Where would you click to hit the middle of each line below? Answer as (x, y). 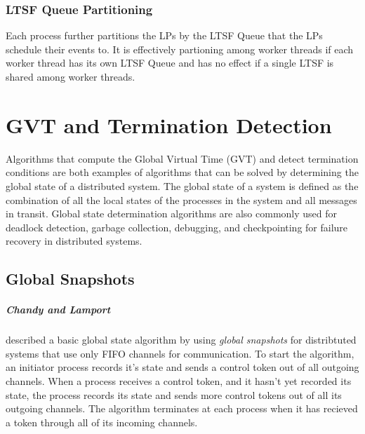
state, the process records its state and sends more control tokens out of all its (174, 394)
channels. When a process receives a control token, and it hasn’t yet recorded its (179, 381)
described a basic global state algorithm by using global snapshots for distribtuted (181, 340)
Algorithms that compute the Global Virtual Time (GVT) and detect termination (182, 158)
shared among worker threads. (71, 76)
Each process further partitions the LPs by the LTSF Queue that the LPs (164, 35)
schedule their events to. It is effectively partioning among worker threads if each (180, 49)
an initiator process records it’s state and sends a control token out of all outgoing (182, 367)
